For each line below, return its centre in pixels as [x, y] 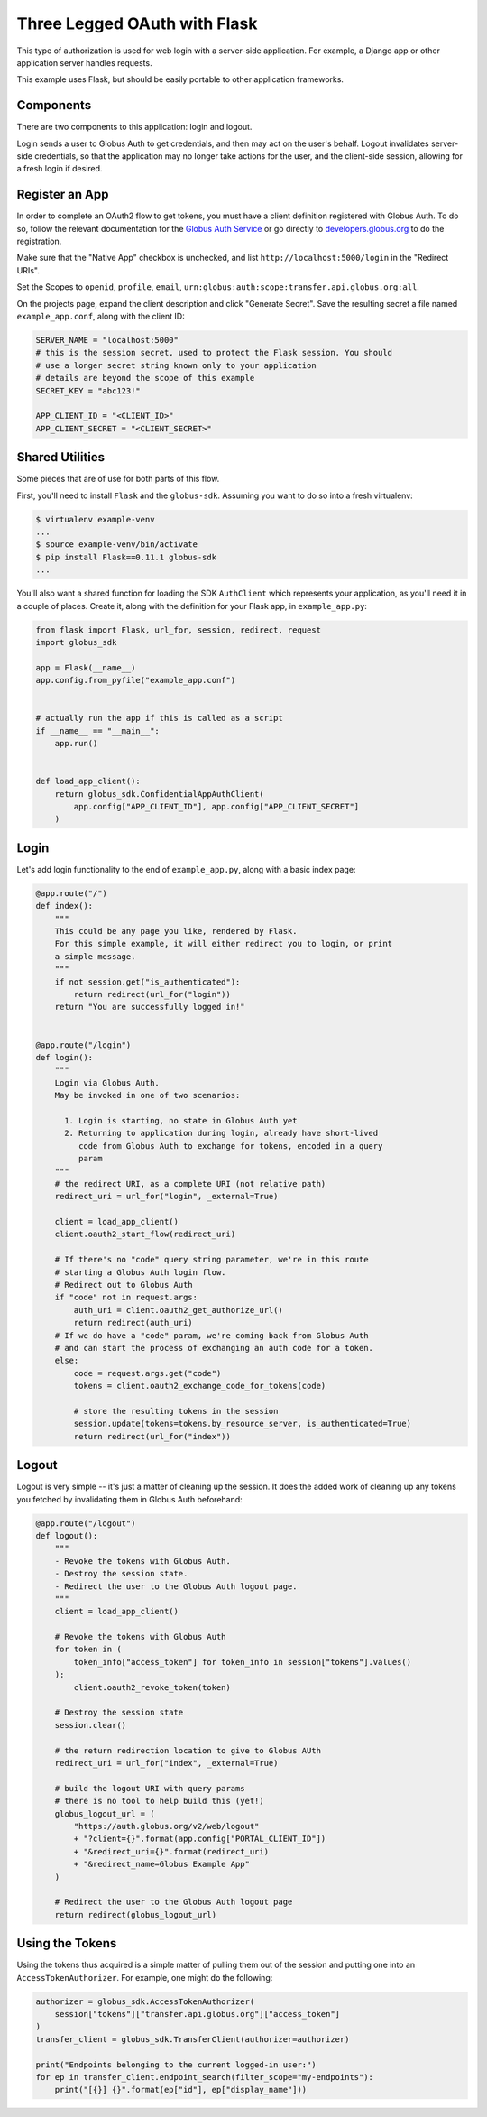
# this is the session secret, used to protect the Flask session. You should [214, 353]
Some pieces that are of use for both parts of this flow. [118, 479]
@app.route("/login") [83, 1045]
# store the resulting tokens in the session [176, 1411]
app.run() [76, 744]
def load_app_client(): [88, 781]
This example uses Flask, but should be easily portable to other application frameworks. [180, 79]
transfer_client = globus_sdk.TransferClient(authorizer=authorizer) [193, 2039]
